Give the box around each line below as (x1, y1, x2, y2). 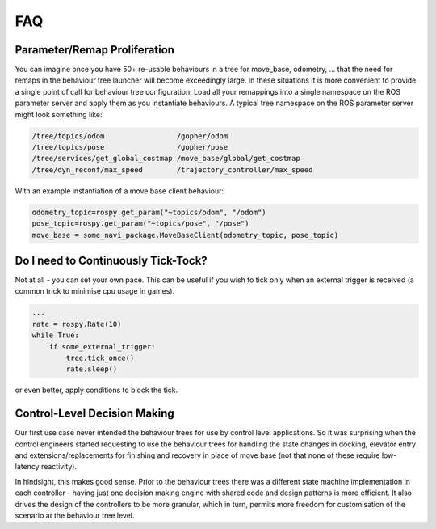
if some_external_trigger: (48, 342, 157, 351)
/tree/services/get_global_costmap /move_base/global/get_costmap (31, 154, 300, 163)
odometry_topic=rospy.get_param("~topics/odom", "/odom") (31, 207, 266, 217)
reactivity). (40, 462, 77, 472)
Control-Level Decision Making (15, 407, 175, 421)
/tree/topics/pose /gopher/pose (31, 142, 228, 151)
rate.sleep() (65, 365, 118, 374)
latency (15, 462, 40, 472)
